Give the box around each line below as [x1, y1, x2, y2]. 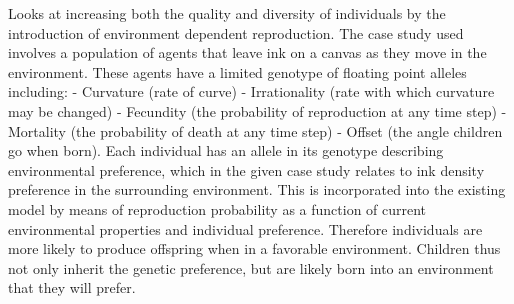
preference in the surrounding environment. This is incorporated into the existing [8, 179, 506, 200]
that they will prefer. [8, 277, 136, 298]
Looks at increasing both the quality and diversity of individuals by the [8, 3, 446, 23]
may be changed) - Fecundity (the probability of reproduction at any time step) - [8, 100, 507, 121]
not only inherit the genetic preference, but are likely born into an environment [8, 257, 494, 278]
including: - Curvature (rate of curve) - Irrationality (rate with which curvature [8, 81, 495, 102]
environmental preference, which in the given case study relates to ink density [8, 159, 485, 180]
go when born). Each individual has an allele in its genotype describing [8, 140, 444, 161]
